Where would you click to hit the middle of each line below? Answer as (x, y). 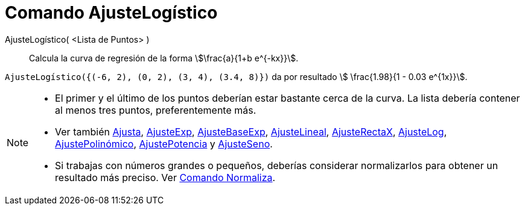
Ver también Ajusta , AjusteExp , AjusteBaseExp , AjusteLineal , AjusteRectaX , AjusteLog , (251, 131)
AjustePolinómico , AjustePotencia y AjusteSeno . (164, 144)
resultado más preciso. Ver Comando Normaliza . (165, 177)
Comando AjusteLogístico (111, 13)
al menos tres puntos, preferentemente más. (156, 110)
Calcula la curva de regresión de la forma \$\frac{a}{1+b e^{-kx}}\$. (164, 58)
